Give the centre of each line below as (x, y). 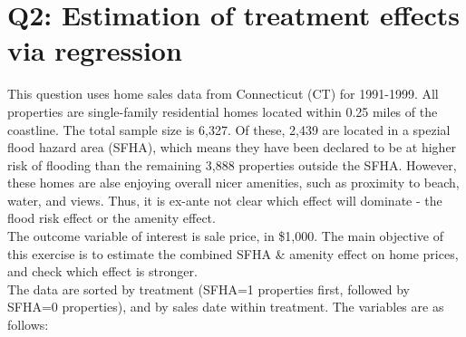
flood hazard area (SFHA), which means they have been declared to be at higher (232, 147)
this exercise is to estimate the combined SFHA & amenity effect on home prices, (233, 253)
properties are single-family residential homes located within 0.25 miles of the (223, 111)
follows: (28, 325)
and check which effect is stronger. (102, 271)
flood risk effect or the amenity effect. (112, 218)
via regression (95, 50)
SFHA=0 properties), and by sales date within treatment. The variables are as (226, 307)
